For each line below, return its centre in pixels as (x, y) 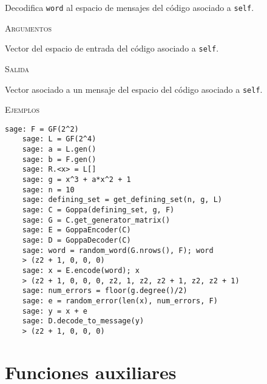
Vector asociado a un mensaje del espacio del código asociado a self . (134, 89)
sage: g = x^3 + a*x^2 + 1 (76, 180)
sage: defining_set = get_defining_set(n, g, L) (122, 200)
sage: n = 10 (48, 190)
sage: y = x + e (55, 311)
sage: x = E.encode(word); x (81, 270)
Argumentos (28, 28)
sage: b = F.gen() (59, 159)
